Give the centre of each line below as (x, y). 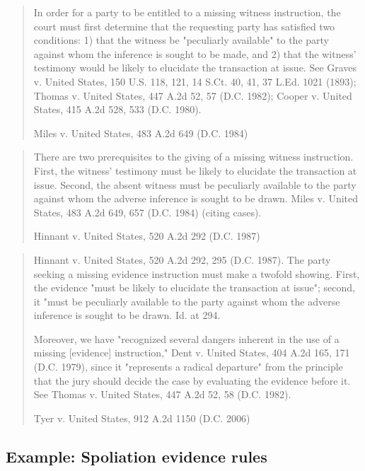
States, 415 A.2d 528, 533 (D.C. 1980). (117, 109)
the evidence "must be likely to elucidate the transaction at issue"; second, (194, 287)
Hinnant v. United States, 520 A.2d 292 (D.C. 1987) (147, 236)
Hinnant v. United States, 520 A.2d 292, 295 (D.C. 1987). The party (182, 259)
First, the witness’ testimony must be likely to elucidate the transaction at (195, 170)
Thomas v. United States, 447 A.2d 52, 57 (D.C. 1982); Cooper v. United (193, 95)
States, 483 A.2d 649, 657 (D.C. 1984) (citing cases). (147, 212)
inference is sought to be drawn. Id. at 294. (127, 315)
